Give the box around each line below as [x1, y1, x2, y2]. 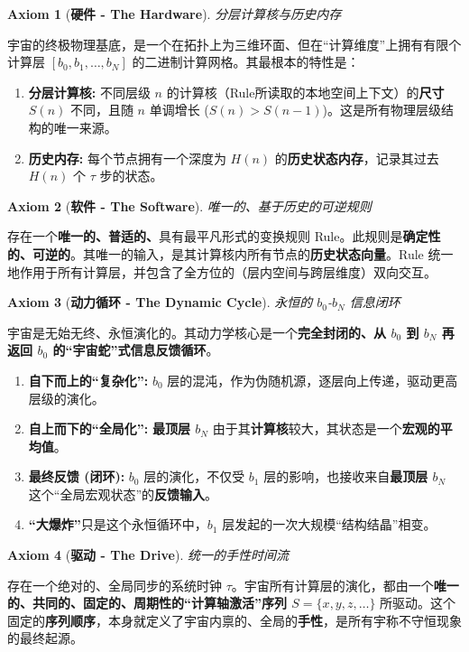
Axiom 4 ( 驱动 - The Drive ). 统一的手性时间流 [7, 545, 289, 564]
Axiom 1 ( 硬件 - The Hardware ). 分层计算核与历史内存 [7, 5, 342, 23]
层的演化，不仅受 [143, 467, 245, 486]
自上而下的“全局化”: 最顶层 [28, 419, 190, 438]
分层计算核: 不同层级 [28, 82, 151, 101]
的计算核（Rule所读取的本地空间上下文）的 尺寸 [166, 82, 445, 101]
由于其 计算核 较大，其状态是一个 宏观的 [212, 419, 440, 438]
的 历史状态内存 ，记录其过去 [274, 148, 439, 167]
